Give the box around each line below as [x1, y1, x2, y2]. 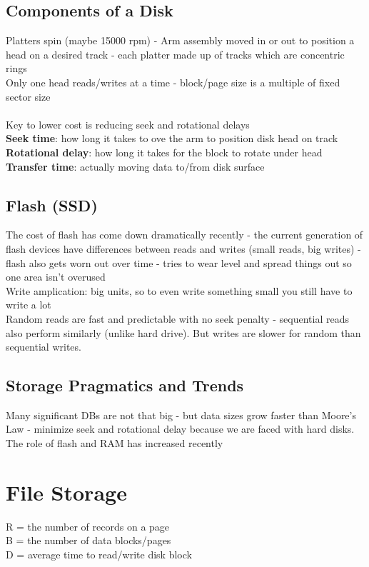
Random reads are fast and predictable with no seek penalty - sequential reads [6, 311, 349, 326]
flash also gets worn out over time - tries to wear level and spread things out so [6, 255, 352, 270]
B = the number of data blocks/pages [6, 533, 171, 548]
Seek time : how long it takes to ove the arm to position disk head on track [6, 131, 338, 146]
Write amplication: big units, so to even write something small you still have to [6, 283, 353, 298]
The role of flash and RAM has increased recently [6, 436, 223, 451]
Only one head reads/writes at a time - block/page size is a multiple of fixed [6, 74, 340, 89]
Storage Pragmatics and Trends [6, 374, 244, 396]
